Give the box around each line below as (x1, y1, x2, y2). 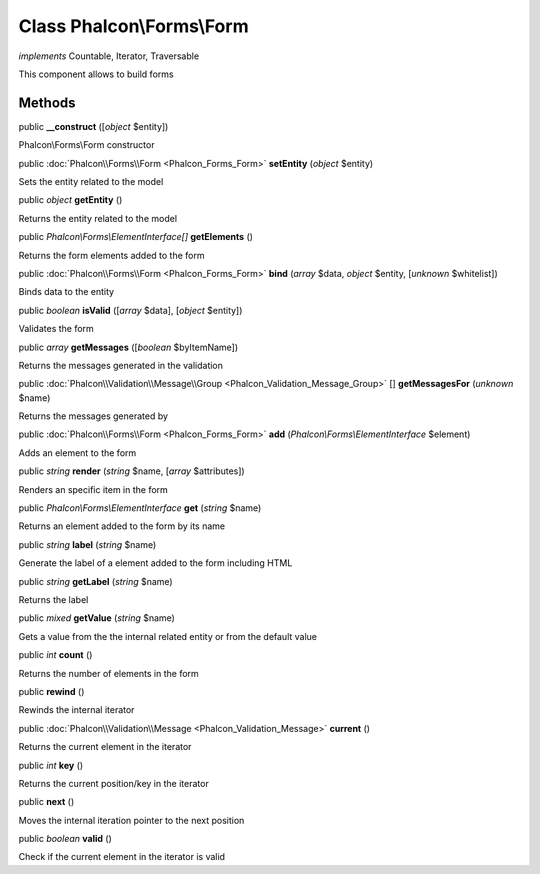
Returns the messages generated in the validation (18, 359, 224, 371)
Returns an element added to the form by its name (18, 520, 226, 532)
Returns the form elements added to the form (18, 249, 205, 261)
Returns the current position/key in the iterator (18, 777, 209, 789)
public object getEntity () (18, 194, 123, 206)
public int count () (18, 649, 93, 661)
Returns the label (18, 594, 89, 605)
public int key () (18, 759, 84, 771)
